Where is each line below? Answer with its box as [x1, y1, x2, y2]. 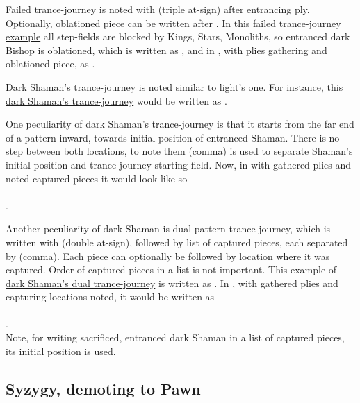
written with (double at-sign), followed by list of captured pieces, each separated [6, 234, 348, 249]
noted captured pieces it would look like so [6, 171, 188, 185]
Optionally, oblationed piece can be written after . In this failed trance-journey [6, 15, 341, 30]
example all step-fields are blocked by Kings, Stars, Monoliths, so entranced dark [6, 29, 350, 44]
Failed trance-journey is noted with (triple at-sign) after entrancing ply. [6, 2, 310, 16]
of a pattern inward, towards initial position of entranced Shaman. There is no [6, 130, 340, 144]
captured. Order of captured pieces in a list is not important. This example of [6, 262, 337, 277]
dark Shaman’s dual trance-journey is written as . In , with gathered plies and [6, 275, 338, 290]
